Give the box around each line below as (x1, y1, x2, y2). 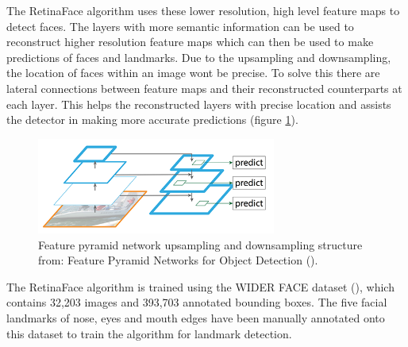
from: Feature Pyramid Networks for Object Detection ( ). (38, 252, 318, 268)
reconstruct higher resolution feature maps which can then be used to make (6, 33, 374, 50)
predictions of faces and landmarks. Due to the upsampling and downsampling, (6, 48, 391, 65)
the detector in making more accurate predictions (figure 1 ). (6, 111, 298, 128)
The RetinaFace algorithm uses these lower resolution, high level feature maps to (6, 2, 400, 18)
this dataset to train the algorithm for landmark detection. (6, 325, 292, 341)
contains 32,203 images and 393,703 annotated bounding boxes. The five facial (6, 294, 387, 310)
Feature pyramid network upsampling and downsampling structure (38, 236, 363, 253)
